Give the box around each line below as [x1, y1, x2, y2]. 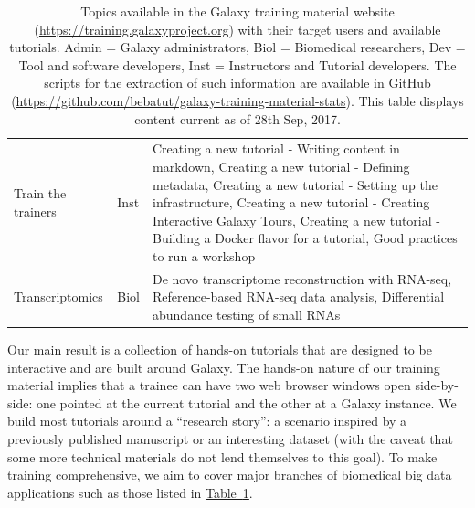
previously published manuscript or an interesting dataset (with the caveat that [7, 429, 453, 449]
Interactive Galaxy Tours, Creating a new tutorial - [153, 210, 440, 229]
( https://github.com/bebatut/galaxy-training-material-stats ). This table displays [11, 90, 464, 110]
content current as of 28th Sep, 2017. [134, 109, 341, 128]
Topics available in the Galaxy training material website [80, 2, 395, 20]
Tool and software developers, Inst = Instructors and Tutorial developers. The [18, 55, 457, 74]
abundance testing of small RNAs [153, 305, 341, 323]
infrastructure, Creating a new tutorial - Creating [153, 193, 430, 212]
